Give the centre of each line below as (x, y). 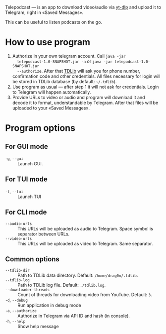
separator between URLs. (44, 234)
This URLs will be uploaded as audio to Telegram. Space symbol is (85, 228)
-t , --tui (14, 191)
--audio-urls (19, 223)
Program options (40, 128)
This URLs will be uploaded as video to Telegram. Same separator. (85, 243)
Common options (32, 259)
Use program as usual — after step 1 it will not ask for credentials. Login (85, 87)
